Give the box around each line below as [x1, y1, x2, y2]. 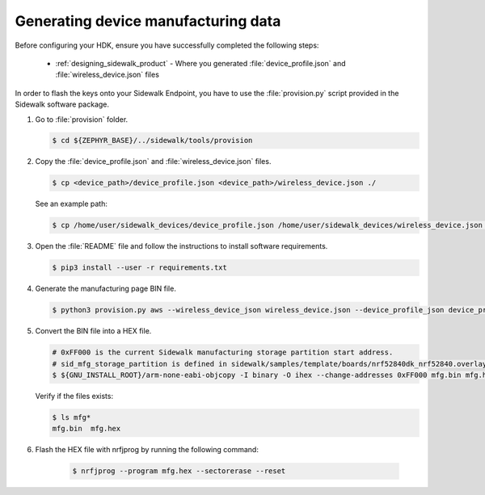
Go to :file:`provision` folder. [35, 114, 129, 124]
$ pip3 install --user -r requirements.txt [52, 263, 228, 272]
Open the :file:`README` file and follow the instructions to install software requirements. [35, 241, 328, 251]
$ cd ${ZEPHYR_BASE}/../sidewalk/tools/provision [52, 136, 253, 145]
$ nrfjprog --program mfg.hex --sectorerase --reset [72, 467, 286, 476]
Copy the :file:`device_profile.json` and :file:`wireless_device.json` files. [35, 157, 272, 166]
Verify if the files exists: [35, 392, 113, 401]
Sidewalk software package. [15, 99, 109, 109]
